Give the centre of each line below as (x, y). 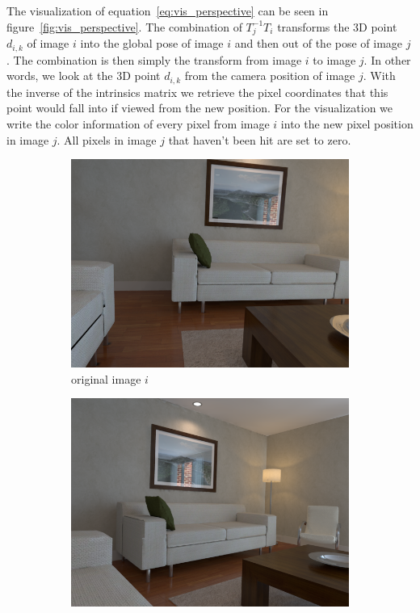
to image (334, 59)
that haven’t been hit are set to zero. (260, 139)
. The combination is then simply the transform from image (154, 59)
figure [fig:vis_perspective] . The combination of (124, 26)
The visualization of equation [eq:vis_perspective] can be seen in (168, 10)
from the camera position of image (270, 76)
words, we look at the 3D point (84, 76)
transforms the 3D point (337, 26)
